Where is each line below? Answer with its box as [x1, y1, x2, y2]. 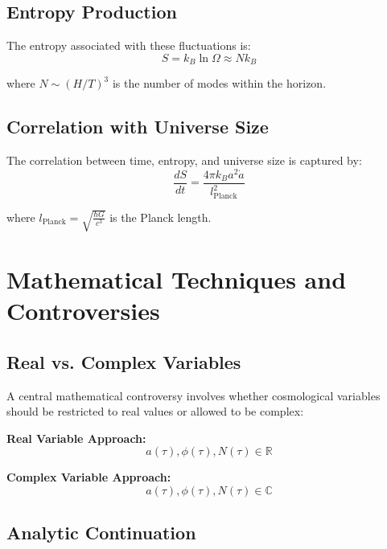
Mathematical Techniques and [6, 263, 347, 296]
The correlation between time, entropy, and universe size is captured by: [6, 152, 362, 169]
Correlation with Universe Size [6, 114, 269, 139]
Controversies [6, 294, 160, 327]
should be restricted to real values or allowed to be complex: [6, 403, 304, 420]
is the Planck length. [109, 208, 212, 225]
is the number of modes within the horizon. [112, 75, 327, 92]
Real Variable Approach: [6, 429, 146, 446]
